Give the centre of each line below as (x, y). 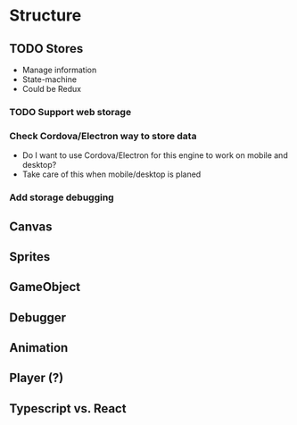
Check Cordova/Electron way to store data (103, 136)
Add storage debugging (62, 197)
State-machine (49, 79)
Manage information (59, 70)
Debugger (38, 317)
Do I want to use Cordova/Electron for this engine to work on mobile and (155, 155)
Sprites (30, 257)
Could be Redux (52, 89)
